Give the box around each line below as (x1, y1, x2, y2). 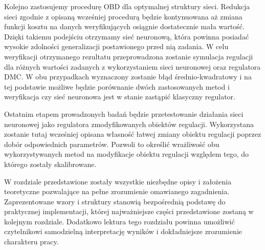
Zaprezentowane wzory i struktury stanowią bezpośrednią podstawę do (4, 196, 226, 206)
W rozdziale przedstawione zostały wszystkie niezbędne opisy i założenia (4, 176, 232, 186)
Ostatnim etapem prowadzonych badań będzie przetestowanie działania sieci (4, 108, 244, 119)
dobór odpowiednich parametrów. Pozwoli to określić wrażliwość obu (4, 138, 219, 149)
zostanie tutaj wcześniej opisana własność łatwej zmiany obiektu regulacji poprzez (4, 129, 261, 139)
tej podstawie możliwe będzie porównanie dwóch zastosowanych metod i (4, 81, 230, 92)
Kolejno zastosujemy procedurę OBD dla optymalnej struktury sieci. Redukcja (4, 1, 250, 11)
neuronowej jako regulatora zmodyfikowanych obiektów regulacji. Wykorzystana (4, 118, 254, 129)
